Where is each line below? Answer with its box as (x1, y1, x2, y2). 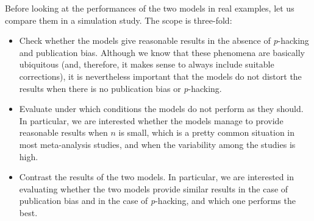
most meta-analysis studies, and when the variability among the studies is (19, 138, 296, 150)
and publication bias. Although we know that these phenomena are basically (19, 46, 305, 58)
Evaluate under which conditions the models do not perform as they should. (19, 102, 304, 115)
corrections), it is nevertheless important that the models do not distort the (19, 69, 302, 82)
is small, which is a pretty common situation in (118, 126, 295, 139)
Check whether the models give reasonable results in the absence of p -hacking (19, 34, 309, 47)
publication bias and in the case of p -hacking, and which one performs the (19, 194, 296, 207)
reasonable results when (19, 126, 108, 139)
